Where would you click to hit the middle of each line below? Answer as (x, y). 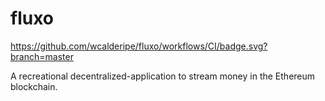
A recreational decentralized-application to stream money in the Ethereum (163, 76)
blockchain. (34, 86)
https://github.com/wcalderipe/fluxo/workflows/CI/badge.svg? (139, 46)
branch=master (42, 56)
